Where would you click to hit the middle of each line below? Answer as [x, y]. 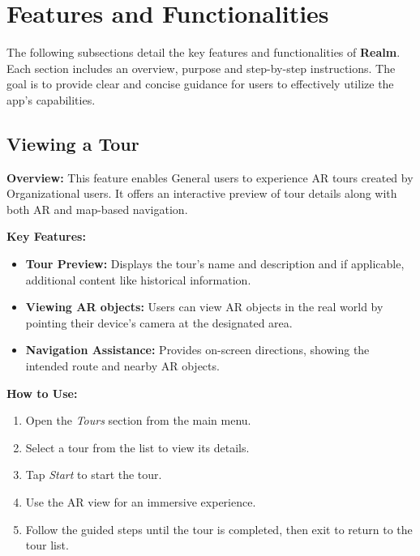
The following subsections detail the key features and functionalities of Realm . [204, 52]
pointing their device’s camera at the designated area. [159, 322]
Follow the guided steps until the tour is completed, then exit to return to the [219, 529]
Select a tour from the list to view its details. [137, 447]
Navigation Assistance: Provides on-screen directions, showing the [197, 350]
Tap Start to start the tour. [94, 475]
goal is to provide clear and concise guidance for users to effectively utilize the [200, 84]
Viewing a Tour [73, 143]
